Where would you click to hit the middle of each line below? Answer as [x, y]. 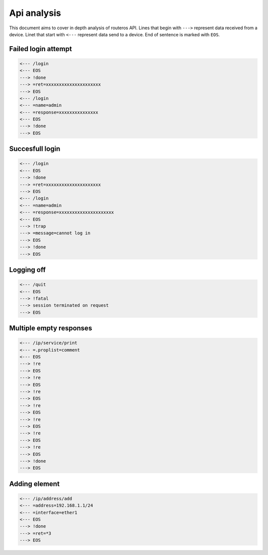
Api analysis [35, 13]
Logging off [28, 270]
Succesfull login [35, 149]
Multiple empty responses [51, 328]
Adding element [34, 484]
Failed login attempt [40, 49]
